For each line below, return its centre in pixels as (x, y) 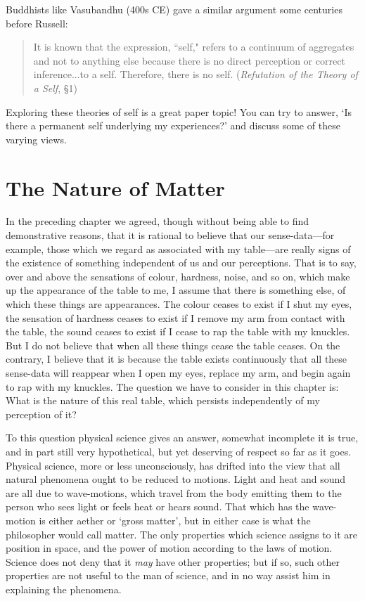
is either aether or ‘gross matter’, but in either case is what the (175, 520)
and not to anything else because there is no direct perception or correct (189, 60)
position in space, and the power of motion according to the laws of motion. (169, 548)
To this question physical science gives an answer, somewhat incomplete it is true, (182, 438)
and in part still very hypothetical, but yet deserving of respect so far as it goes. (179, 451)
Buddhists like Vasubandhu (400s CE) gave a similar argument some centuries (174, 9)
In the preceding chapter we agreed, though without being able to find (158, 221)
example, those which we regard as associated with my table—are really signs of (178, 248)
